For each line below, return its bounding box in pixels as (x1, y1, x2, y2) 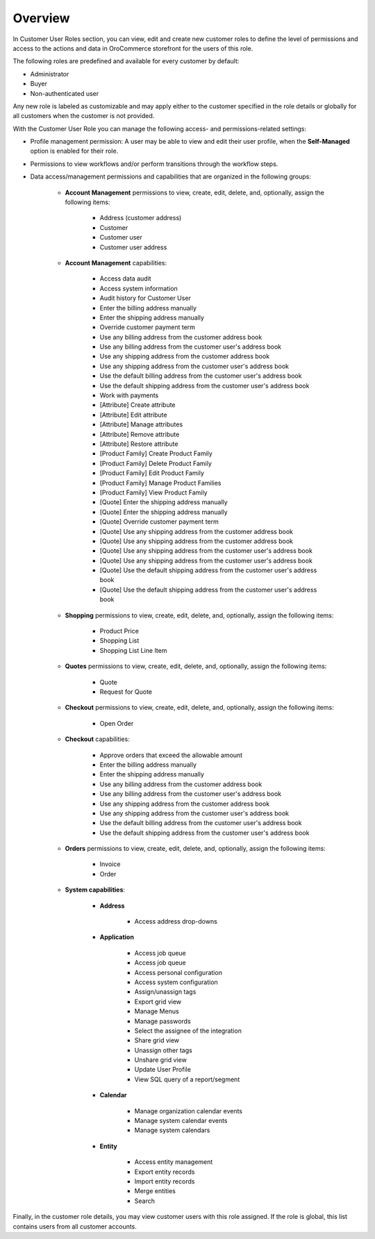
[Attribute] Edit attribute (99, 410, 167, 419)
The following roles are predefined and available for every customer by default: (12, 57, 240, 65)
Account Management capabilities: (65, 258, 167, 267)
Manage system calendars (134, 1126, 210, 1135)
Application (99, 933, 135, 941)
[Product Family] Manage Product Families (99, 479, 222, 487)
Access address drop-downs (134, 917, 218, 926)
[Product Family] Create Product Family (99, 449, 213, 458)
